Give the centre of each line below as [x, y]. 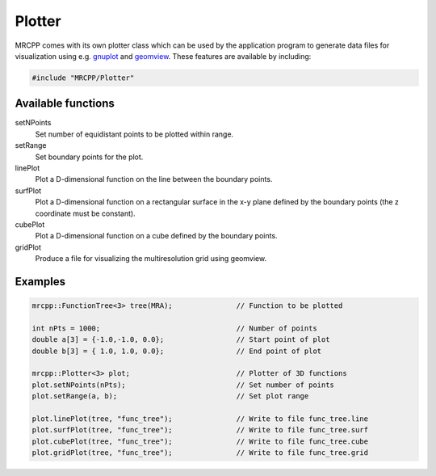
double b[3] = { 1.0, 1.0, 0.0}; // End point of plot [177, 351]
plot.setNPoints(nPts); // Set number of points [183, 385]
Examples [40, 282]
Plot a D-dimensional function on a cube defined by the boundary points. [156, 236]
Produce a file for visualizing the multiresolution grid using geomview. [151, 259]
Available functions [65, 104]
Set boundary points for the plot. [89, 157]
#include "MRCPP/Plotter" [83, 78]
